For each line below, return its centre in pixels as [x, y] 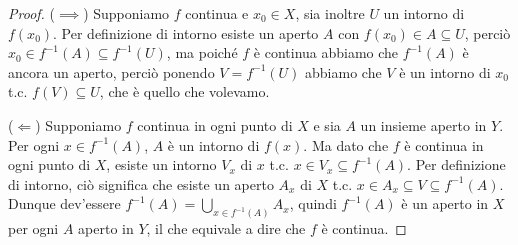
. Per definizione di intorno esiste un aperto [186, 32]
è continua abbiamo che [326, 52]
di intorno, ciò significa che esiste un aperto [141, 183]
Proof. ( [31, 13]
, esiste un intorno [161, 164]
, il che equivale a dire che [226, 228]
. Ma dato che [346, 144]
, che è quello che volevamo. [184, 91]
